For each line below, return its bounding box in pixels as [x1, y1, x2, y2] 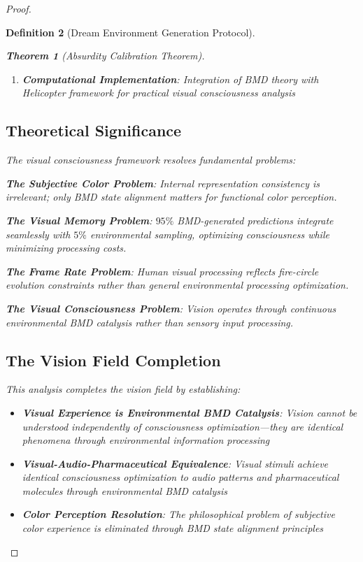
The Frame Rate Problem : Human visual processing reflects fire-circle [6, 264, 319, 278]
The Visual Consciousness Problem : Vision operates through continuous [6, 301, 336, 315]
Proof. [6, 1, 31, 15]
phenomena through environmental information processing [22, 433, 270, 447]
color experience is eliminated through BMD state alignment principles [22, 521, 324, 535]
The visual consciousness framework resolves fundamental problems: [6, 152, 296, 167]
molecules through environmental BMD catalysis [22, 483, 227, 498]
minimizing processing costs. [6, 240, 127, 255]
